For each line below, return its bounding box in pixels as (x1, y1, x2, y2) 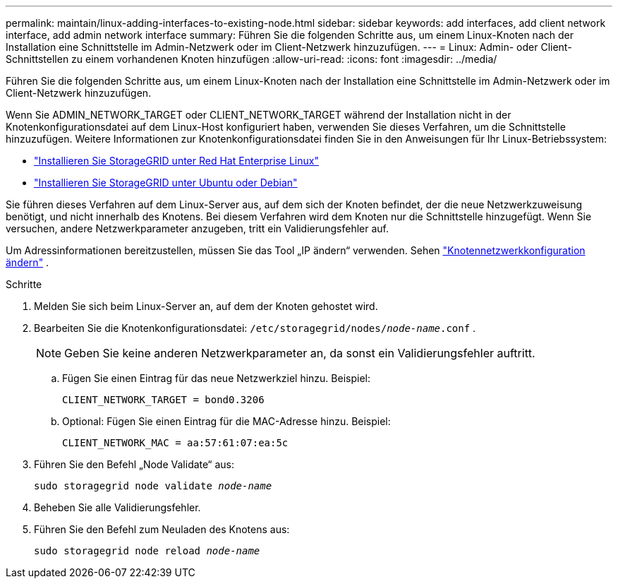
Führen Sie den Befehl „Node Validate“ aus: (34, 458, 234, 470)
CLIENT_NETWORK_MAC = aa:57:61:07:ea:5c (62, 437, 289, 448)
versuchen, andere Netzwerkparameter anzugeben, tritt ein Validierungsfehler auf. (6, 222, 389, 234)
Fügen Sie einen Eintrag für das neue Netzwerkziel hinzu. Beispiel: (62, 372, 370, 384)
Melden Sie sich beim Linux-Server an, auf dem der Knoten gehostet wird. (34, 300, 378, 312)
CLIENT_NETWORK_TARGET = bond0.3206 (62, 394, 265, 405)
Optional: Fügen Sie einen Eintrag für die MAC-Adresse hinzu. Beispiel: (62, 415, 391, 427)
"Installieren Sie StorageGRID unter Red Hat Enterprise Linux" (34, 155, 319, 167)
